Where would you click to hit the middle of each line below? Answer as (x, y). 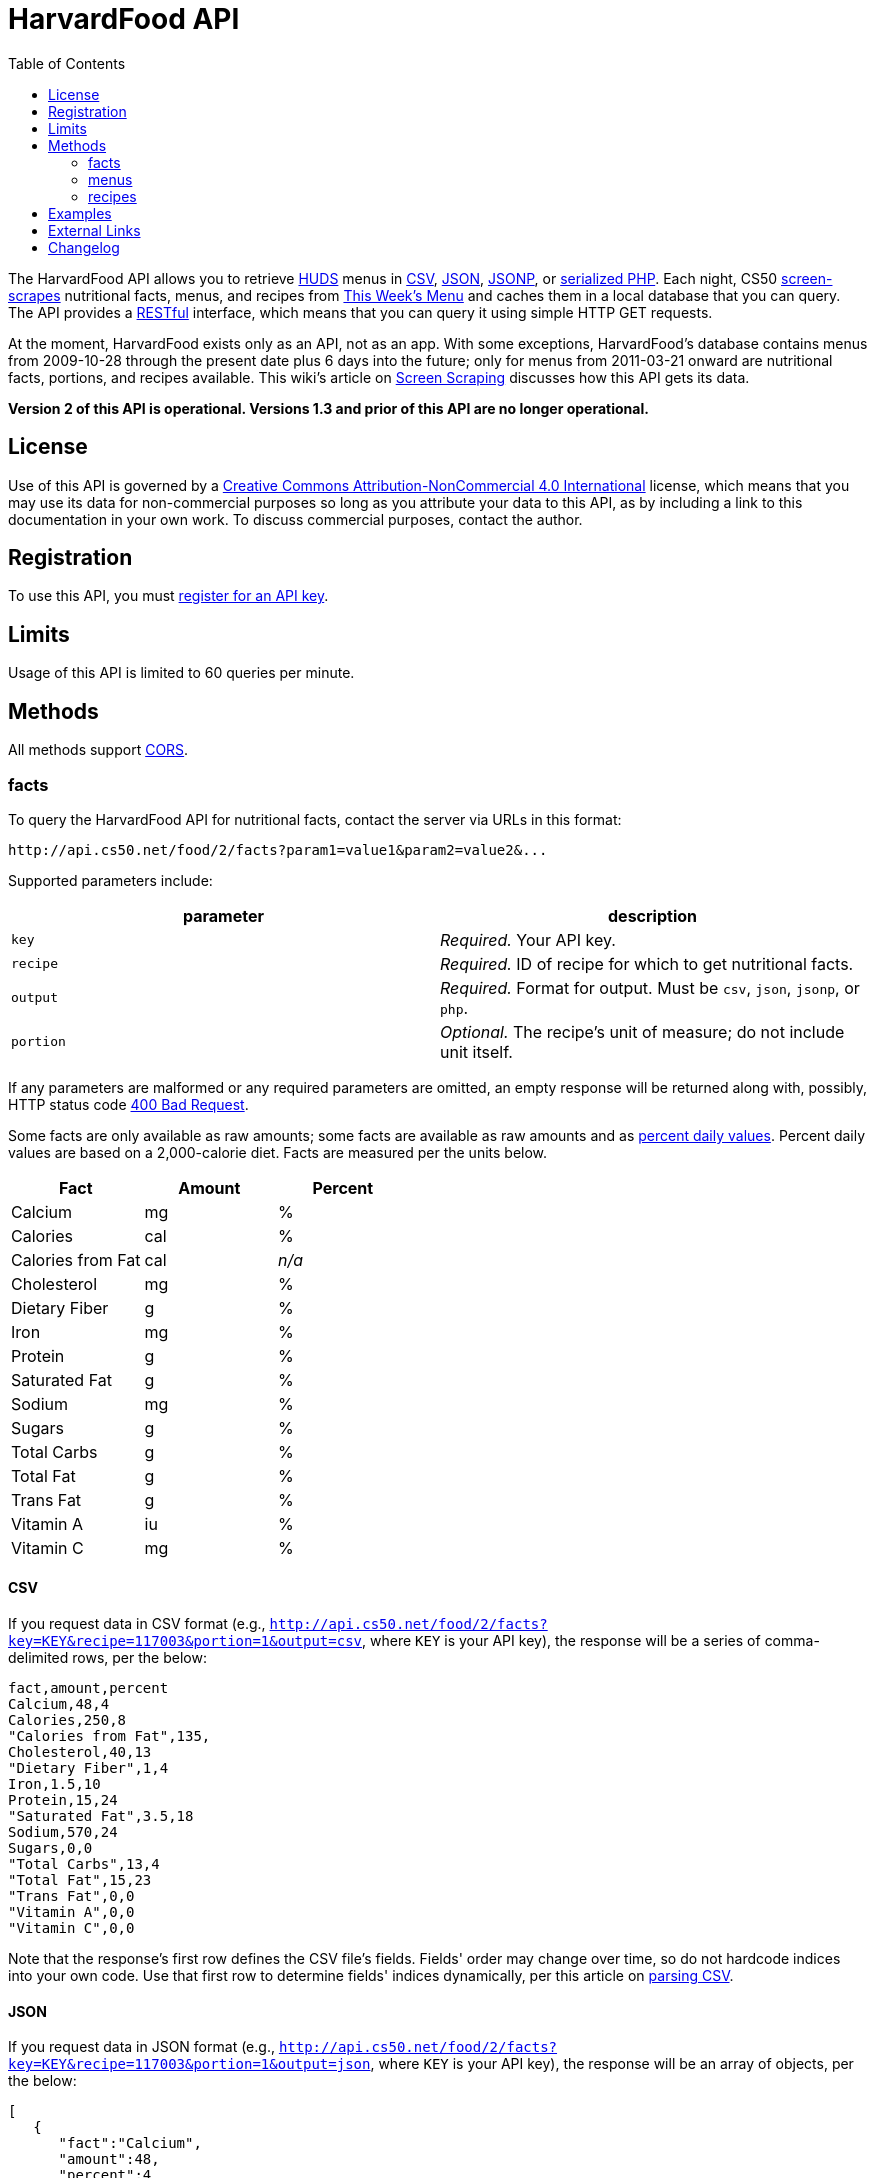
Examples (80, 213)
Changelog (84, 247)
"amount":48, (109, 2159)
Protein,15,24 (63, 1800)
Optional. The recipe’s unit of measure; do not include (642, 1031)
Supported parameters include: (110, 880)
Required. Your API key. (528, 939)
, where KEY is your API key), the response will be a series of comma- (591, 1641)
